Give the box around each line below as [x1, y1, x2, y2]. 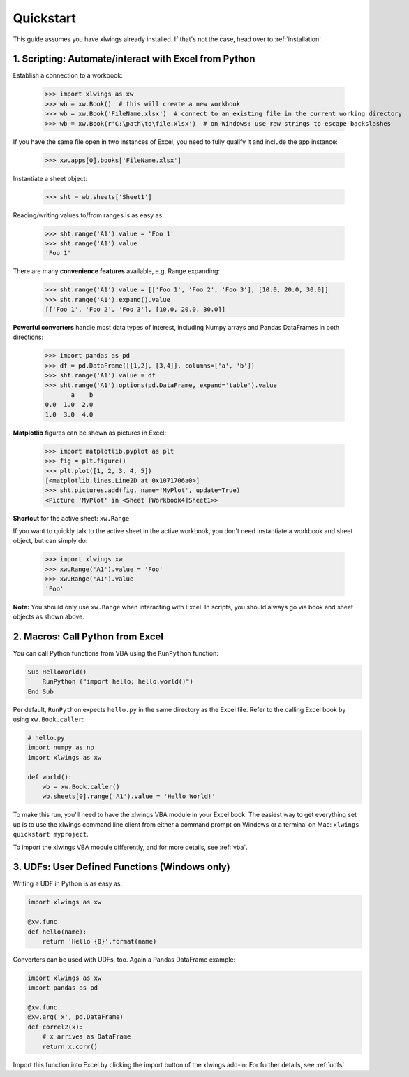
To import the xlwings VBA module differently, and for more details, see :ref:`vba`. [13, 843, 248, 851]
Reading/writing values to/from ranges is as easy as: [13, 210, 164, 219]
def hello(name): [27, 927, 87, 936]
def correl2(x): [27, 1022, 84, 1031]
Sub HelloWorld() [27, 667, 87, 676]
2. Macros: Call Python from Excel [13, 630, 164, 642]
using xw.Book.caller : [13, 715, 84, 723]
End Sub [27, 687, 54, 695]
